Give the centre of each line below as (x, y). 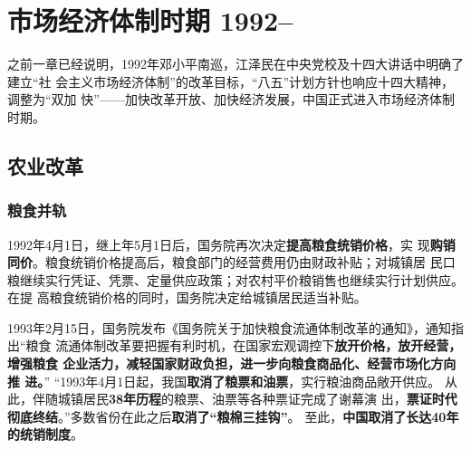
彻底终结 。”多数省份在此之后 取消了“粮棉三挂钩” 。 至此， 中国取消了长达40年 (233, 416)
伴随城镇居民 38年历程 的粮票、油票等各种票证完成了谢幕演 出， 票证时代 (245, 399)
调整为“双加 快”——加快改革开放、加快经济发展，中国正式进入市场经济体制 (231, 99)
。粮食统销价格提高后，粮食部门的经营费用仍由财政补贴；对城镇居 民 (238, 262)
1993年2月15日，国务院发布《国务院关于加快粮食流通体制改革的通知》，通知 (229, 327)
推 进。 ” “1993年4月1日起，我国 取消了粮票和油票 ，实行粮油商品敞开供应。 (224, 381)
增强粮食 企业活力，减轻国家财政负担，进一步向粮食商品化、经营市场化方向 (232, 363)
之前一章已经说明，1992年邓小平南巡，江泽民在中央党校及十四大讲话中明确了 (235, 64)
